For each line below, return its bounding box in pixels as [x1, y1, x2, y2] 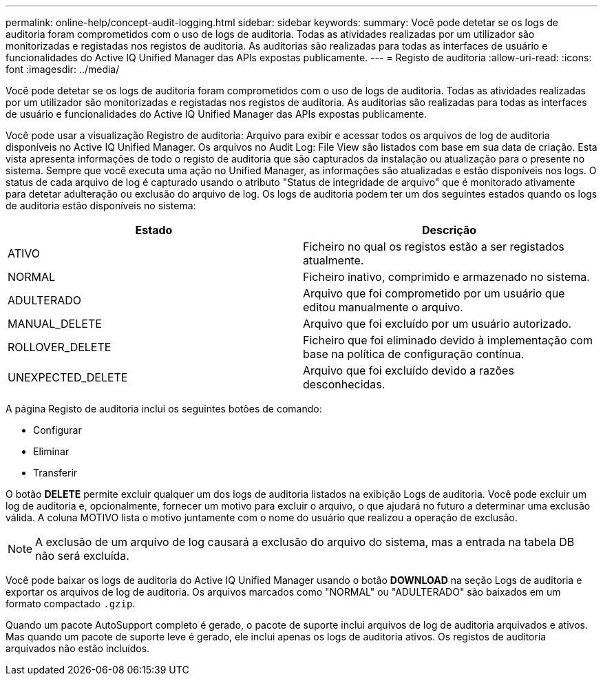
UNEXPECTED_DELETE [8, 370, 128, 384]
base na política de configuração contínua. [303, 347, 525, 361]
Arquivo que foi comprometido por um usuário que [303, 286, 565, 300]
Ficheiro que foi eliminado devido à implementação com [303, 333, 593, 347]
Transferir [33, 467, 78, 479]
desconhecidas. [303, 377, 385, 391]
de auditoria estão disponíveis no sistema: [6, 200, 196, 211]
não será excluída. [35, 549, 129, 563]
